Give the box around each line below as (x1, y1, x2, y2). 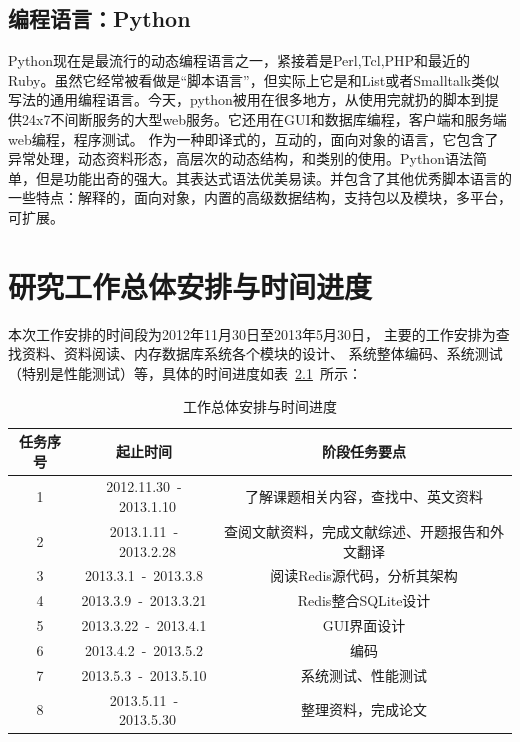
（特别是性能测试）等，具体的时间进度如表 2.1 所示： (8, 362, 362, 383)
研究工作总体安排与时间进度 (8, 265, 373, 306)
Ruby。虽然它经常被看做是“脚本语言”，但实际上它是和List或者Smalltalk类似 (8, 69, 500, 90)
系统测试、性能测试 (301, 664, 428, 685)
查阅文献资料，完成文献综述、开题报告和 (224, 520, 491, 541)
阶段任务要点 (322, 440, 407, 461)
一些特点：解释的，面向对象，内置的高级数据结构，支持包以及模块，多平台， (8, 187, 512, 208)
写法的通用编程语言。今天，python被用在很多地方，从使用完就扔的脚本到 (8, 89, 485, 110)
